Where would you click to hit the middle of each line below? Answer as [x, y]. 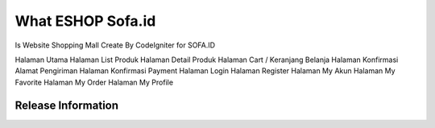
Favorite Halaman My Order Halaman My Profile [94, 82]
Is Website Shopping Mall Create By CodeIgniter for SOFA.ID [115, 45]
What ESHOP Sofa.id [85, 21]
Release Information [67, 105]
